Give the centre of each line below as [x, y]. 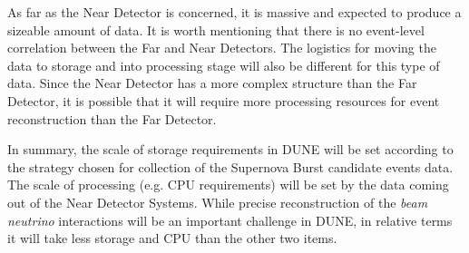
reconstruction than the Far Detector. [112, 118]
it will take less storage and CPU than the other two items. [172, 238]
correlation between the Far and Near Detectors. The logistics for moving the [222, 48]
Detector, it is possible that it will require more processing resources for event [224, 100]
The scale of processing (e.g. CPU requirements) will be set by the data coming [228, 185]
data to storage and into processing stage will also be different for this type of [224, 65]
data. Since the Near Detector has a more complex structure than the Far [212, 83]
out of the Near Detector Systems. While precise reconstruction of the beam [218, 202]
